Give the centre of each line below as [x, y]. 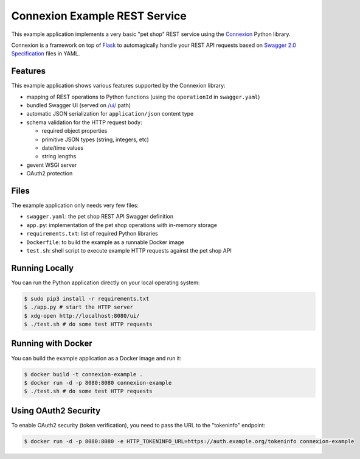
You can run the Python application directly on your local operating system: [106, 282]
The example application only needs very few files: [75, 205]
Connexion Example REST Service [99, 16]
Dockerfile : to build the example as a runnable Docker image [106, 242]
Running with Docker [52, 344]
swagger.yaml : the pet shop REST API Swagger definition [100, 217]
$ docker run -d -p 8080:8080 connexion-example [98, 383]
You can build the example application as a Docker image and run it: [96, 358]
